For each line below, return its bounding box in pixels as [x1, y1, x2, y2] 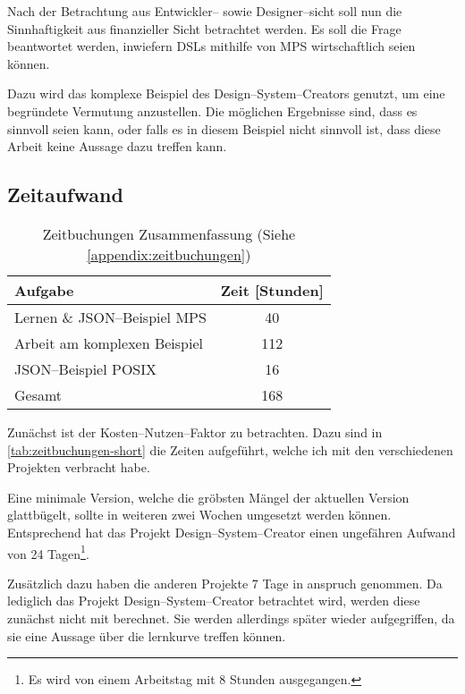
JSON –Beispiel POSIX [14, 358, 157, 379]
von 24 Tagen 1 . [7, 541, 89, 563]
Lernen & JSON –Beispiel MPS [14, 306, 207, 327]
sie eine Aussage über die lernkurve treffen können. [7, 626, 286, 645]
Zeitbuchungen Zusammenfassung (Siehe [42, 223, 296, 244]
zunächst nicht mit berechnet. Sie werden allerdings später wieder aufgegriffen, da [7, 608, 455, 627]
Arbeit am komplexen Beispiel [14, 332, 204, 353]
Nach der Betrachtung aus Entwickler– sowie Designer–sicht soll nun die [7, 2, 402, 20]
